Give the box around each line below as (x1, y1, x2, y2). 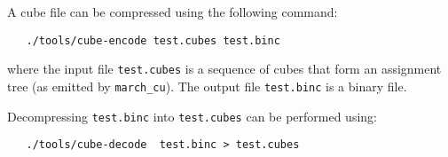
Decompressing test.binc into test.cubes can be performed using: (7, 106, 377, 125)
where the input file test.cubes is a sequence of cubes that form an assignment (7, 59, 442, 78)
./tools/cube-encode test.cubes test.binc (26, 34, 280, 47)
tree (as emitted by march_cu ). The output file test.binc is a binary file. (7, 76, 407, 95)
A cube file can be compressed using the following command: (7, 3, 338, 20)
